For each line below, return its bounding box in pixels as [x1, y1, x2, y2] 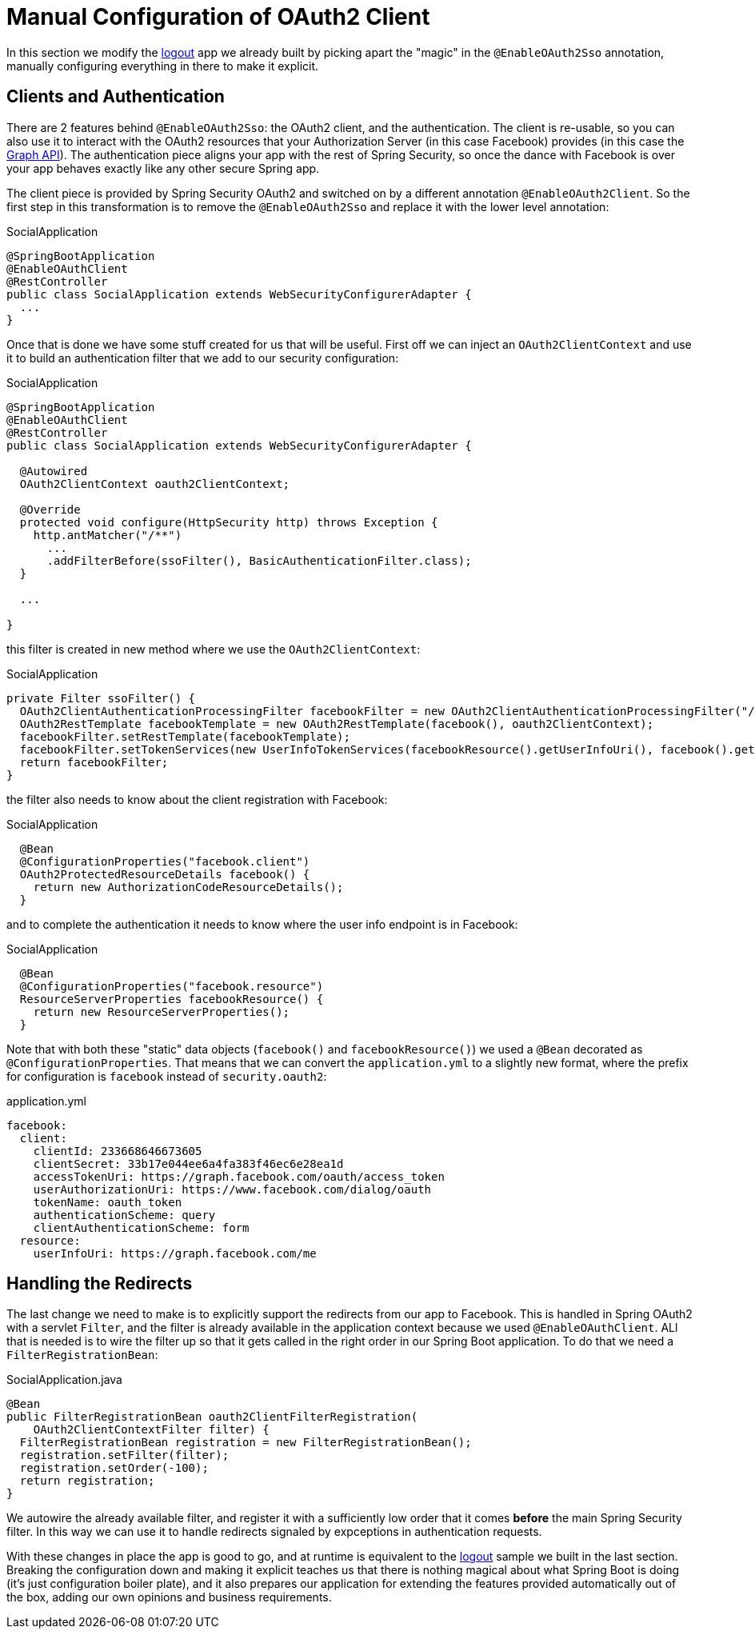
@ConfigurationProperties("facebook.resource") [19, 979, 324, 993]
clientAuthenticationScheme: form [33, 1221, 250, 1234]
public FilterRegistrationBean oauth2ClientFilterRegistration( [6, 1410, 418, 1424]
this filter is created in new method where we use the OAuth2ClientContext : [6, 642, 421, 656]
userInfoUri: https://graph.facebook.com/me [33, 1246, 317, 1260]
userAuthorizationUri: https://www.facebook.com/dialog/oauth [33, 1182, 432, 1196]
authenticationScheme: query [33, 1208, 216, 1221]
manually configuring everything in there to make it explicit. [6, 58, 319, 73]
